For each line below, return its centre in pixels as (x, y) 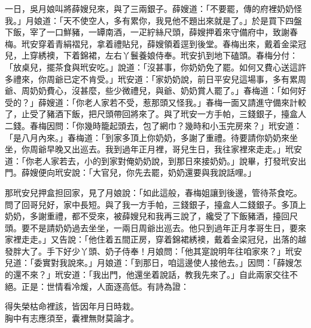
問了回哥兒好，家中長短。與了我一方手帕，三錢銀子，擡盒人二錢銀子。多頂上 (155, 204)
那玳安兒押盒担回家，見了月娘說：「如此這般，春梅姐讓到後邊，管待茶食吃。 (153, 192)
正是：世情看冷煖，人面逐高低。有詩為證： (105, 286)
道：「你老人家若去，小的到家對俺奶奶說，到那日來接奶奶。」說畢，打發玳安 (151, 160)
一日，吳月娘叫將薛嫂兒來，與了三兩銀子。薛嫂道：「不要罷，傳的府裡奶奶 (149, 8)
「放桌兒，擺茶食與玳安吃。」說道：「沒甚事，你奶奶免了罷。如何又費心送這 (151, 67)
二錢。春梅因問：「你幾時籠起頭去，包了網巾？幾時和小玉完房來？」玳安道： (153, 125)
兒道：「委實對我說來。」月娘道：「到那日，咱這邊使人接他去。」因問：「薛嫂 (149, 263)
